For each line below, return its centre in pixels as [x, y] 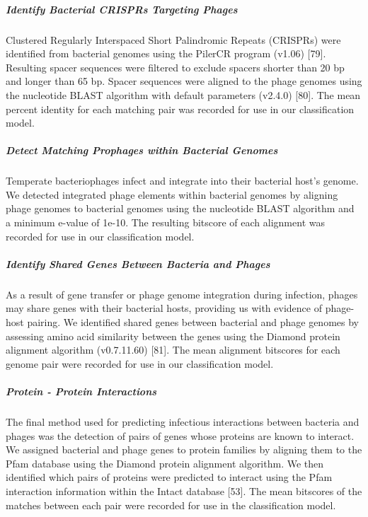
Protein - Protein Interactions [81, 391]
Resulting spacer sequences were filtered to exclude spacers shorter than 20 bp [175, 67]
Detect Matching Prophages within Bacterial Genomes [142, 150]
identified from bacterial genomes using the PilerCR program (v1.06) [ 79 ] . [166, 53]
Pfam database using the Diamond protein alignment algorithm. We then [165, 463]
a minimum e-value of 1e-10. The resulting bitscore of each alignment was [165, 222]
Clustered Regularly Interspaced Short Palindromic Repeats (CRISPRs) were [173, 39]
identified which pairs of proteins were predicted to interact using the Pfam [169, 477]
